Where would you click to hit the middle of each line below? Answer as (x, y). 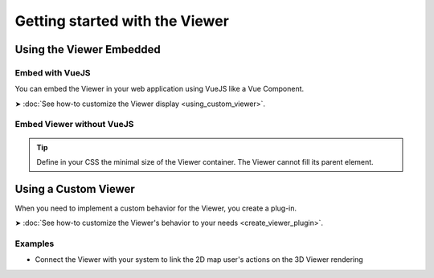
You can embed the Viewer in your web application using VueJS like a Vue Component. (160, 89)
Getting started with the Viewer (122, 21)
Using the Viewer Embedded (88, 49)
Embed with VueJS (53, 72)
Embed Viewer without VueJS (74, 125)
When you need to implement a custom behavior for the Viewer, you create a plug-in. (156, 208)
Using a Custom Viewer (75, 189)
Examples (35, 243)
